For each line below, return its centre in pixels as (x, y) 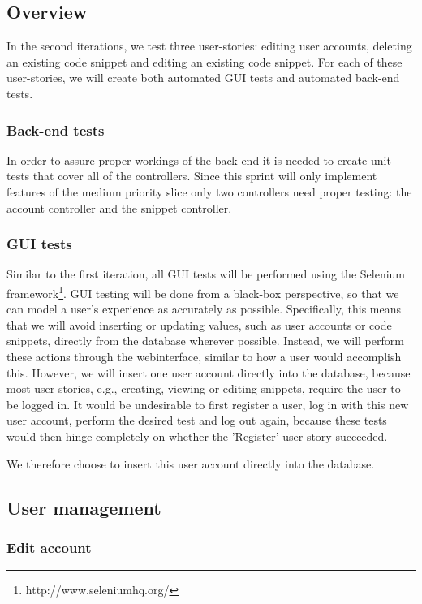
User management (84, 507)
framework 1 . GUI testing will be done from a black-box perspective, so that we (203, 291)
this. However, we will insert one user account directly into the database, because (209, 372)
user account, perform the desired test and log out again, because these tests (197, 420)
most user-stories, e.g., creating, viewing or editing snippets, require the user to (204, 388)
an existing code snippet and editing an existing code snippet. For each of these (205, 61)
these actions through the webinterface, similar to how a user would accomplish (204, 357)
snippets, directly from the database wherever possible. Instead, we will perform (205, 341)
